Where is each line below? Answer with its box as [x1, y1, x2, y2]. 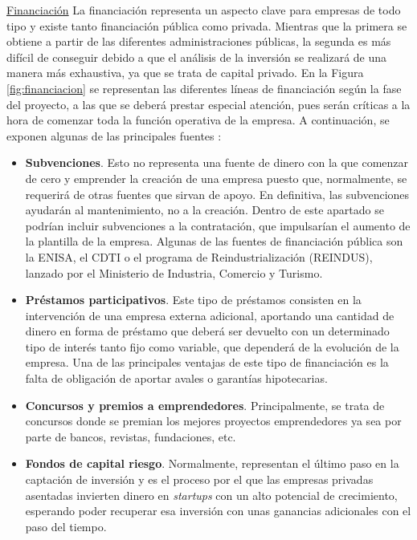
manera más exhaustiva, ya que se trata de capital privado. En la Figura [6, 64, 364, 81]
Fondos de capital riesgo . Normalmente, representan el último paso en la [25, 455, 399, 472]
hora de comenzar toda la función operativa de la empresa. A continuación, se [6, 112, 390, 128]
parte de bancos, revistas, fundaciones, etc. [25, 428, 236, 445]
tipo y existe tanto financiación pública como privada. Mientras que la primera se [6, 17, 407, 34]
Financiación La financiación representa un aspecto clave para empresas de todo [6, 2, 401, 18]
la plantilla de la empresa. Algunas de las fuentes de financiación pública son [25, 233, 403, 250]
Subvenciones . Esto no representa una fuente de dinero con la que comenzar [25, 154, 409, 171]
